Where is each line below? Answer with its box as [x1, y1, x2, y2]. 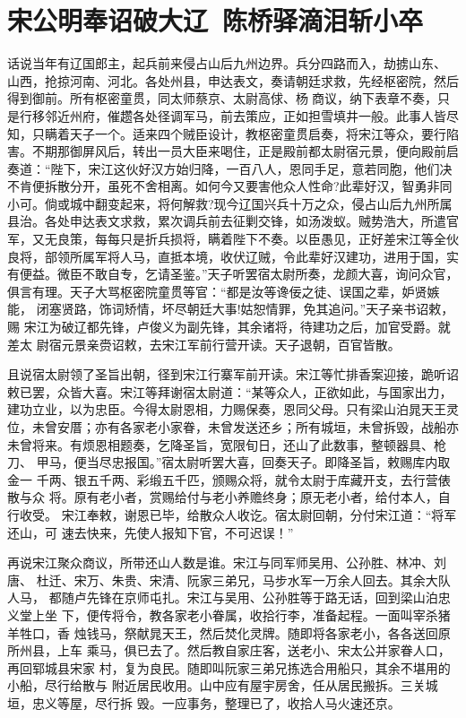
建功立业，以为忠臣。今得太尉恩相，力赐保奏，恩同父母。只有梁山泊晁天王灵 [7, 400, 459, 419]
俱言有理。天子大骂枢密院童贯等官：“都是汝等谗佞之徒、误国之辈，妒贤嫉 [7, 281, 440, 300]
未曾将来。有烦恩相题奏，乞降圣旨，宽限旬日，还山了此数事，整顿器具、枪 [7, 435, 446, 454]
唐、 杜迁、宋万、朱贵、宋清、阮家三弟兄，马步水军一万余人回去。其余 [7, 570, 426, 589]
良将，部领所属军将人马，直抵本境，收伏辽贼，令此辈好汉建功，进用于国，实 [7, 247, 459, 265]
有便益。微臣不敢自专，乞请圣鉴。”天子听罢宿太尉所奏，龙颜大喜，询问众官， [7, 264, 459, 283]
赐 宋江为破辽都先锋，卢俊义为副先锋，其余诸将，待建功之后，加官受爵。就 [7, 317, 451, 336]
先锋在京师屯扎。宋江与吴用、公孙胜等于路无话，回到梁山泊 [86, 588, 438, 607]
